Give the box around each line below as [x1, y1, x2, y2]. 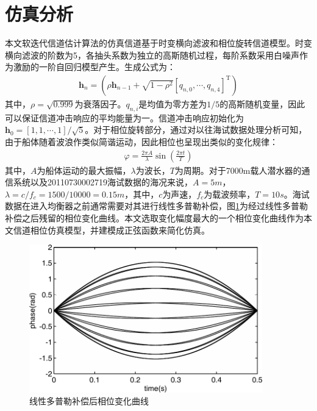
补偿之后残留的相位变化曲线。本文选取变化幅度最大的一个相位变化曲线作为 [5, 211, 304, 224]
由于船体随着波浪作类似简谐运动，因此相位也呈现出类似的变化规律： [5, 135, 278, 148]
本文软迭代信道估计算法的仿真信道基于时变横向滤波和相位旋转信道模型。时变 [5, 37, 312, 49]
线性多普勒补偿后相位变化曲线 [29, 395, 149, 407]
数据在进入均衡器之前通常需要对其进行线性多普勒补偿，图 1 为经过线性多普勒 [5, 199, 308, 212]
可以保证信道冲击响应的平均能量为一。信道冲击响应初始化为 [5, 111, 244, 124]
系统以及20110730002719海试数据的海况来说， [13, 176, 193, 188]
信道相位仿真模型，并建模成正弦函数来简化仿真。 [13, 223, 210, 236]
